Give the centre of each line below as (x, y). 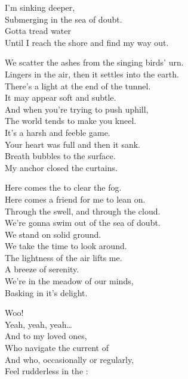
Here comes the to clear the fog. (63, 187)
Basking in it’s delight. (46, 292)
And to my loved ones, (46, 336)
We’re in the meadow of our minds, (69, 281)
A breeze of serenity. (42, 269)
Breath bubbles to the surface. (60, 156)
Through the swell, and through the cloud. (83, 211)
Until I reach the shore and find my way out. (87, 42)
